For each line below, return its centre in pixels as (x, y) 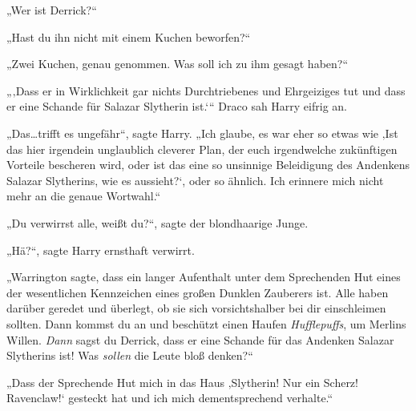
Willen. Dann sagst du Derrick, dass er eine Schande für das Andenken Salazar (200, 339)
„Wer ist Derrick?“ (52, 10)
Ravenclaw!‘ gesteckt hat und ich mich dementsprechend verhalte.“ (170, 398)
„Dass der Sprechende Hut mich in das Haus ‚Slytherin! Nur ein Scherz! (182, 382)
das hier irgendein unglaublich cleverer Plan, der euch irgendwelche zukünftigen (202, 149)
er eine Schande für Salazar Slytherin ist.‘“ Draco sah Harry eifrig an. (177, 106)
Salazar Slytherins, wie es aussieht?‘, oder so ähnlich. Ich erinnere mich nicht (195, 180)
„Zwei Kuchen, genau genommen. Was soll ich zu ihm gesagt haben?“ (178, 64)
